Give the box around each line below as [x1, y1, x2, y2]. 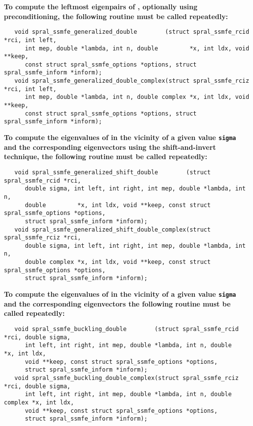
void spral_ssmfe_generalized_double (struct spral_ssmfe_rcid [14, 28, 250, 36]
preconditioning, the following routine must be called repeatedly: [4, 11, 228, 21]
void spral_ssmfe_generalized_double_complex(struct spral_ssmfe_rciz [14, 77, 250, 85]
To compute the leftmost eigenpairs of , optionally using [4, 1, 198, 11]
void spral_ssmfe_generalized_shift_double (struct [14, 168, 211, 176]
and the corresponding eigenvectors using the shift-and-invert [4, 142, 216, 152]
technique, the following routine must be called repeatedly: [4, 151, 207, 162]
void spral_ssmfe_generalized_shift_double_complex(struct [14, 226, 211, 233]
